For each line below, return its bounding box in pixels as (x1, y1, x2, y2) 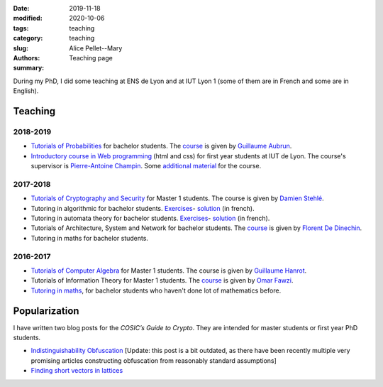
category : (13, 34, 43, 43)
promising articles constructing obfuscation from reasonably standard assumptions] (30, 356, 277, 365)
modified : (13, 14, 43, 23)
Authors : (13, 53, 40, 62)
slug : (13, 43, 28, 53)
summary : (13, 64, 45, 72)
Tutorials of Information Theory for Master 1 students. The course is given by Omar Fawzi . (30, 276, 294, 285)
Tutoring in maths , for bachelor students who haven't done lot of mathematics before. (30, 286, 282, 295)
